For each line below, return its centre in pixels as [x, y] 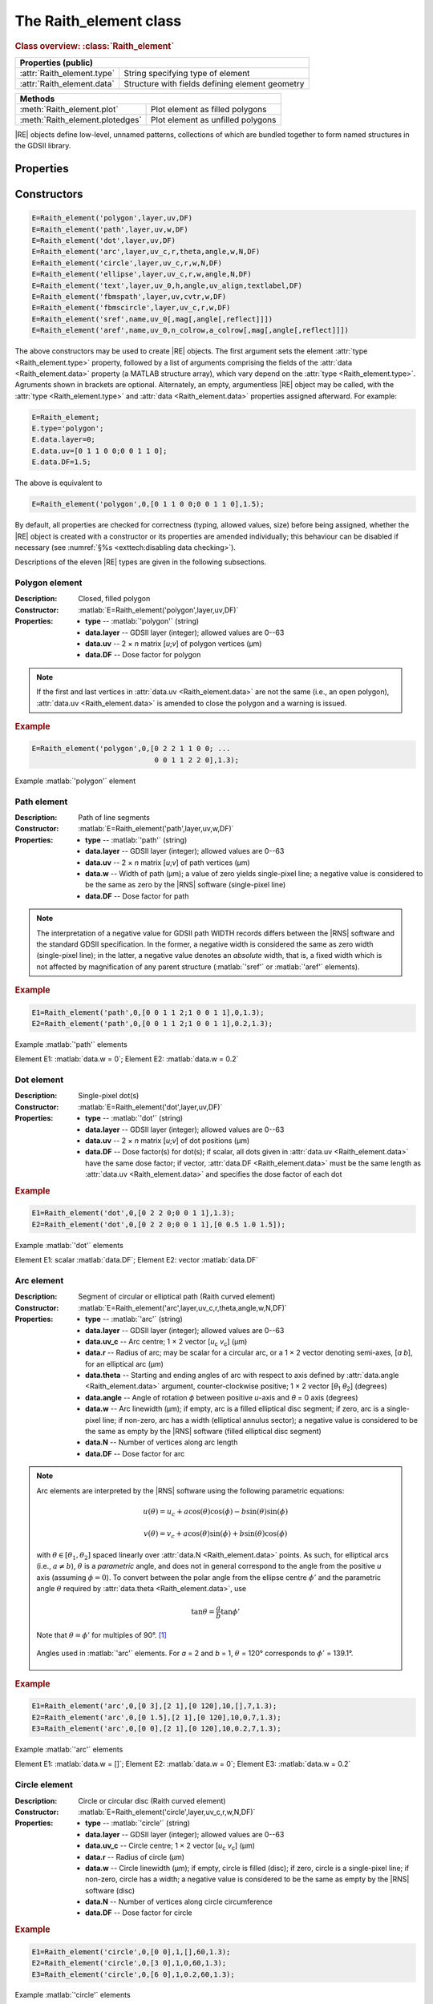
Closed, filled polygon [114, 599]
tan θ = [203, 1612]
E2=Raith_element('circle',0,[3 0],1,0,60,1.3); [129, 1963]
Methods [37, 99]
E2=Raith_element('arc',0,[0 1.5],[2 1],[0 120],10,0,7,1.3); [156, 1717]
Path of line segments [114, 817]
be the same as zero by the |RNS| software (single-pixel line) [186, 885]
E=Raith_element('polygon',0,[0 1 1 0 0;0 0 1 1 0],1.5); [148, 504]
